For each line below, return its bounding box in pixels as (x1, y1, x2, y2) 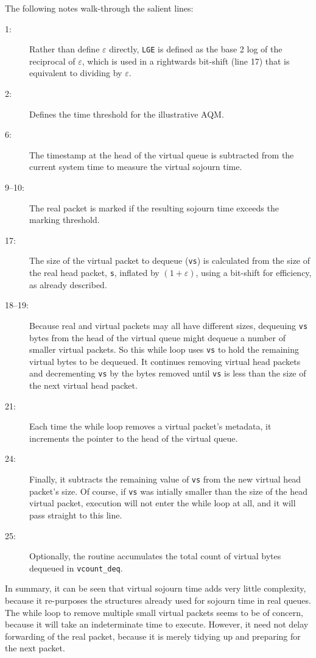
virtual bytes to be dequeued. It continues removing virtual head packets (29, 355, 301, 367)
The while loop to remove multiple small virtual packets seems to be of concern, (5, 606, 303, 618)
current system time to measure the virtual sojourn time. (29, 160, 242, 173)
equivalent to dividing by (29, 66, 122, 79)
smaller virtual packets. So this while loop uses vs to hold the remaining (29, 343, 299, 356)
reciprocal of (29, 54, 75, 67)
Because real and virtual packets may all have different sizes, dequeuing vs (29, 319, 308, 331)
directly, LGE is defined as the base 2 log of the (109, 43, 283, 55)
